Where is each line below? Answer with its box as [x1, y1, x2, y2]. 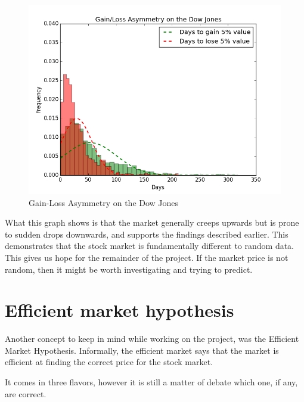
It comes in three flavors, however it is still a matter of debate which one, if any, [5, 376, 298, 388]
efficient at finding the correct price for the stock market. [5, 356, 213, 368]
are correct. [5, 387, 46, 400]
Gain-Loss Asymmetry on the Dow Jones [29, 196, 179, 208]
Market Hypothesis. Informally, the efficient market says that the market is [5, 344, 279, 356]
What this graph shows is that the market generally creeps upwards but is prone [5, 216, 299, 229]
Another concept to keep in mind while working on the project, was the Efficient [5, 332, 299, 345]
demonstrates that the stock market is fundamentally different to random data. [5, 239, 294, 252]
